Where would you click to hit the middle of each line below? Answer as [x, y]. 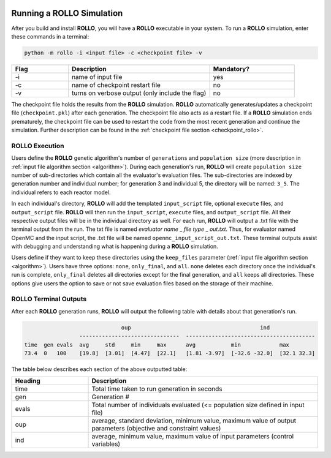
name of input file [97, 77]
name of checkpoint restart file [116, 84]
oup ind [196, 327]
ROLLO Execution [38, 146]
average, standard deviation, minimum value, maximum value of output [194, 421]
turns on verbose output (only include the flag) [139, 93]
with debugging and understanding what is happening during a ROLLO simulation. [115, 246]
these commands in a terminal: [50, 36]
